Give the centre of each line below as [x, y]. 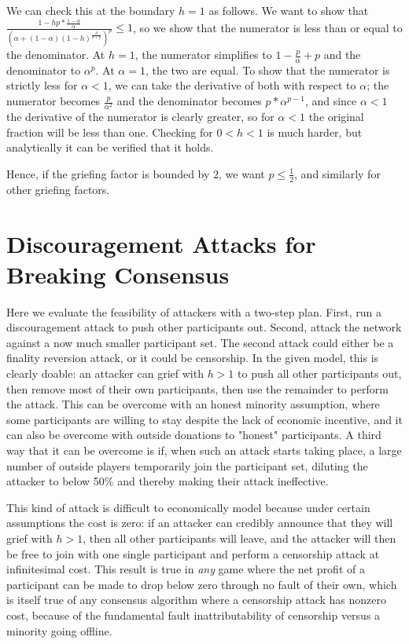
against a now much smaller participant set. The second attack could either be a [200, 342]
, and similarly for [337, 173]
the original [336, 117]
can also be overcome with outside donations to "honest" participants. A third [194, 435]
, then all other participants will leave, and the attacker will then [240, 538]
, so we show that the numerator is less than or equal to [268, 27]
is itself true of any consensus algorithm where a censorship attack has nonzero [196, 600]
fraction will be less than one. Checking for [110, 132]
